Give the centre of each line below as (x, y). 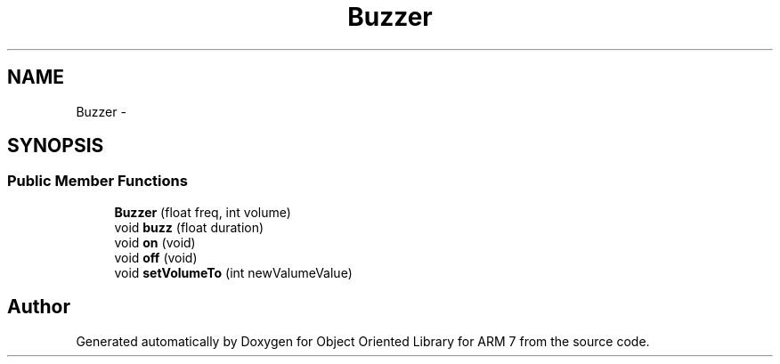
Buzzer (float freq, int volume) (203, 212)
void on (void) (155, 242)
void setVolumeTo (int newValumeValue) (233, 272)
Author (39, 307)
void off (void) (156, 257)
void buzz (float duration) (189, 227)
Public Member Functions (97, 181)
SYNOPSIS (56, 146)
